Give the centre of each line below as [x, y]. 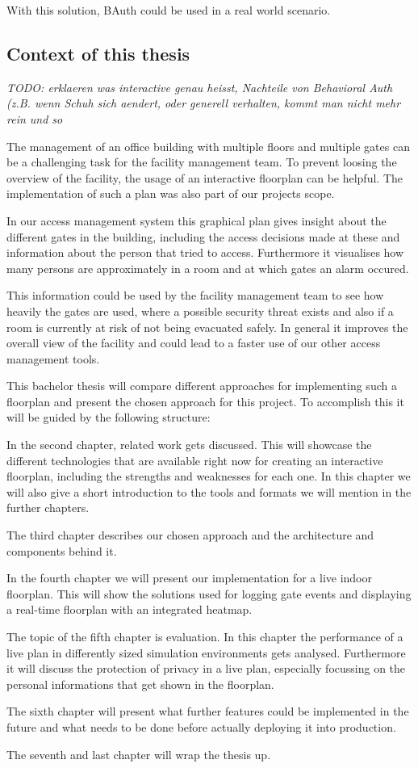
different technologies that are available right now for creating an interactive [195, 460]
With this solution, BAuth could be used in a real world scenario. [169, 10]
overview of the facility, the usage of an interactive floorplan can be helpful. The [205, 177]
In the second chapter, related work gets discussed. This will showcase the [189, 445]
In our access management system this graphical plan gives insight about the [196, 220]
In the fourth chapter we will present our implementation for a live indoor [189, 578]
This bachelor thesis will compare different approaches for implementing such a [202, 386]
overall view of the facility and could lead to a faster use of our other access [194, 343]
